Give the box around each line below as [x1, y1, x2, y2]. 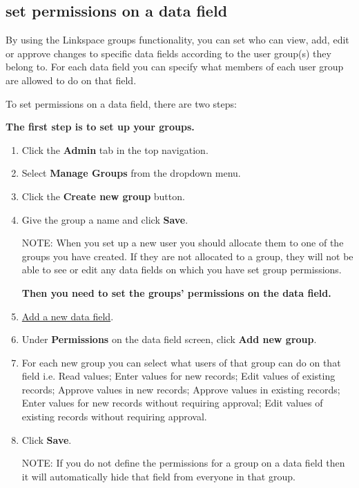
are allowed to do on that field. [6, 72, 137, 87]
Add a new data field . [21, 309, 114, 323]
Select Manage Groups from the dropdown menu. [21, 166, 241, 180]
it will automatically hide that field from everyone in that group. [21, 469, 295, 483]
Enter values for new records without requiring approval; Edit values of [21, 396, 323, 410]
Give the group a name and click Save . [21, 212, 188, 226]
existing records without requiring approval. [21, 409, 207, 424]
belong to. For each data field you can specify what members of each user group [6, 59, 344, 74]
